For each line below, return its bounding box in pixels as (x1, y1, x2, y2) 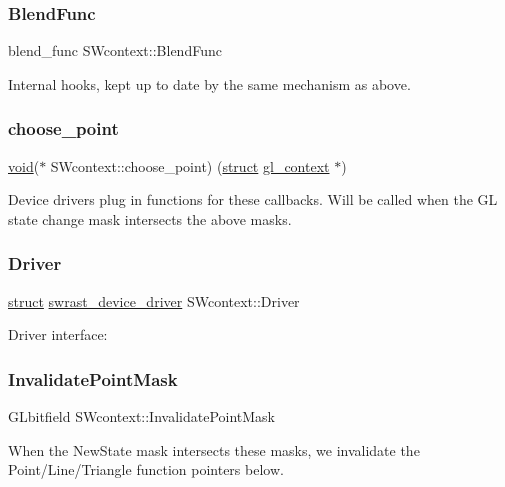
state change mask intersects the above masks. (8, 208, 292, 229)
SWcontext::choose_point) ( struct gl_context (50, 155, 330, 176)
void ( (8, 155, 40, 176)
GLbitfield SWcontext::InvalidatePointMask (8, 406, 276, 427)
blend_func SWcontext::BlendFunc (8, 40, 222, 61)
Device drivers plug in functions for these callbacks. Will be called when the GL (8, 189, 498, 210)
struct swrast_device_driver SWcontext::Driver (8, 290, 300, 311)
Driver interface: (8, 324, 108, 345)
